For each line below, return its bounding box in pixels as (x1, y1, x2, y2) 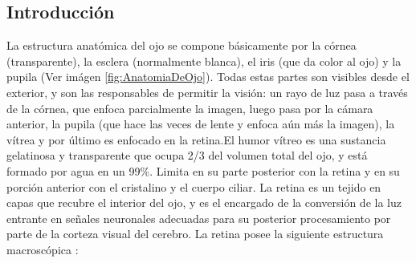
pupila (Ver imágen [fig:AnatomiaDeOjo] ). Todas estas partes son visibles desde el (6, 68, 410, 85)
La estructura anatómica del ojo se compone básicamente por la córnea (6, 37, 357, 54)
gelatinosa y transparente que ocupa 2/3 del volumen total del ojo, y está (6, 147, 368, 164)
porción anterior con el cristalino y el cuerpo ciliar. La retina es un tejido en (6, 178, 381, 195)
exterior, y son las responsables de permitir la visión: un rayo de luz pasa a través (6, 83, 408, 100)
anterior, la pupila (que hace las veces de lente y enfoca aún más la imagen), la (6, 115, 395, 132)
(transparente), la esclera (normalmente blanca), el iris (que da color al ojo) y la (6, 52, 402, 69)
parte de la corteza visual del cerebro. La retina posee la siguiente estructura (6, 225, 384, 242)
